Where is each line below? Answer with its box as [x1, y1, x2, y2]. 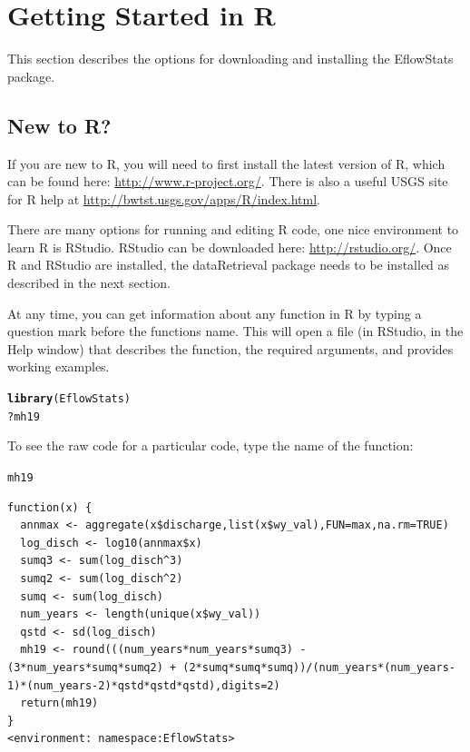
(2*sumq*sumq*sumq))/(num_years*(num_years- [182, 660, 455, 674]
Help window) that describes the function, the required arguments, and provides [7, 339, 454, 358]
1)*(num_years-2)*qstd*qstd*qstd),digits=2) [7, 678, 280, 692]
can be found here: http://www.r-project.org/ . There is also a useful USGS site [7, 172, 448, 191]
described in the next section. [7, 273, 171, 292]
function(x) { [7, 500, 93, 514]
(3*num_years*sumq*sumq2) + [7, 660, 177, 674]
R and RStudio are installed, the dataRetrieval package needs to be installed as [7, 255, 450, 274]
